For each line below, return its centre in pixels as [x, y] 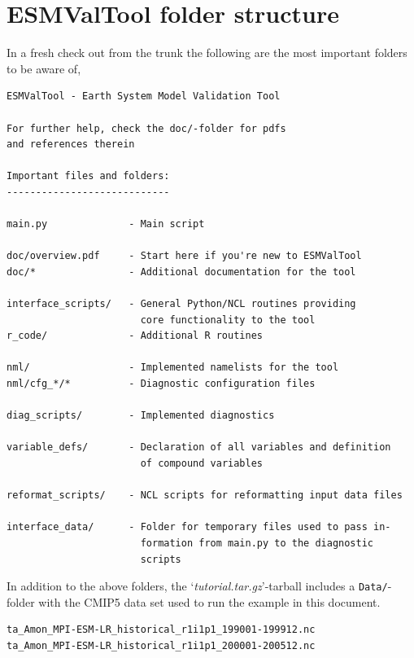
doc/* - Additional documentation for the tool [181, 272]
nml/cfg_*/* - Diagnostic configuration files [161, 384]
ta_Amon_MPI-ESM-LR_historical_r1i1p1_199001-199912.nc [161, 630]
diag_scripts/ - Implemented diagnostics [141, 416]
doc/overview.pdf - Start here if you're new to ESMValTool [184, 256]
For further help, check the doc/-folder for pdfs [146, 128]
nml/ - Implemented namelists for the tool [173, 368]
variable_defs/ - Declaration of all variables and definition [199, 447]
